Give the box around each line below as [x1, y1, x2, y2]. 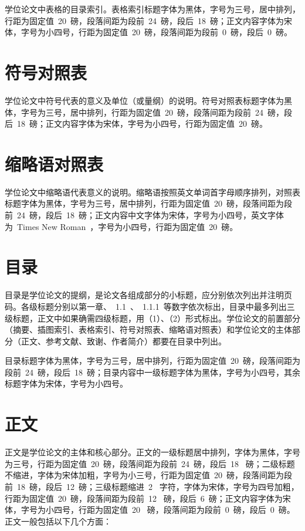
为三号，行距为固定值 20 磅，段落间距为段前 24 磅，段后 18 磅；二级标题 [5, 457, 295, 469]
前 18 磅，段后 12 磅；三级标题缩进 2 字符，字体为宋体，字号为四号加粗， [5, 480, 299, 492]
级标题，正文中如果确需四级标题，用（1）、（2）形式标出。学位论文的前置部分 [5, 312, 300, 324]
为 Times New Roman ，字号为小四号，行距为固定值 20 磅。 [5, 220, 238, 232]
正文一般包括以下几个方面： [5, 515, 111, 527]
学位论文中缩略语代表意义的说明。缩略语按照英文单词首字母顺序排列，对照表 [5, 185, 300, 198]
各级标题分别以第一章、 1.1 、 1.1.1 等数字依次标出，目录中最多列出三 [21, 300, 295, 312]
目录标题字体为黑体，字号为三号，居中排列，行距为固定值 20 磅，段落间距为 [5, 354, 300, 367]
